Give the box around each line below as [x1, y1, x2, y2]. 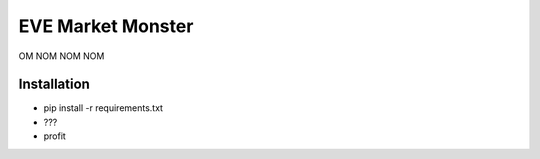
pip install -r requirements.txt [43, 102, 164, 114]
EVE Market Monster [18, 15, 194, 37]
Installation [18, 76, 90, 93]
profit [43, 130, 67, 142]
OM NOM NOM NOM [18, 50, 105, 62]
